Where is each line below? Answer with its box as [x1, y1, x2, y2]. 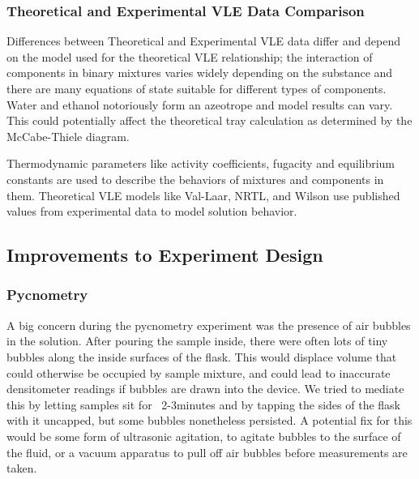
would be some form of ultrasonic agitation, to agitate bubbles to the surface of [6, 427, 401, 444]
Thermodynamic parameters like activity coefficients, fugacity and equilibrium [6, 155, 395, 172]
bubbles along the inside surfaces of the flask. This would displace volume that [6, 348, 397, 365]
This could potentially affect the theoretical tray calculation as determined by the [6, 112, 413, 129]
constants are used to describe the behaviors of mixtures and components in [6, 170, 384, 187]
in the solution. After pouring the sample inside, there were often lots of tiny [6, 332, 388, 349]
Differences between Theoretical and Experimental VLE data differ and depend [6, 32, 400, 49]
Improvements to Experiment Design [6, 242, 323, 267]
